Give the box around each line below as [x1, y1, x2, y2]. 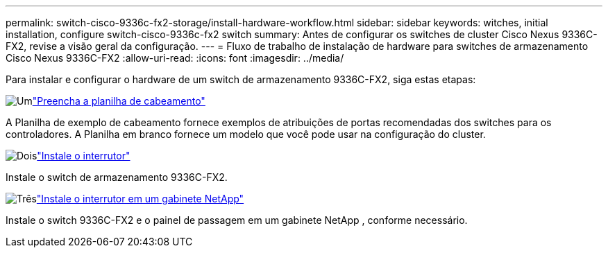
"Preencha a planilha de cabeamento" [32, 95, 205, 107]
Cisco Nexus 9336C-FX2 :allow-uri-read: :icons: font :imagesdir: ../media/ [6, 52, 344, 64]
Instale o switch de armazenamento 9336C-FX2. [6, 171, 228, 183]
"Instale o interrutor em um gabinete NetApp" [36, 193, 244, 204]
